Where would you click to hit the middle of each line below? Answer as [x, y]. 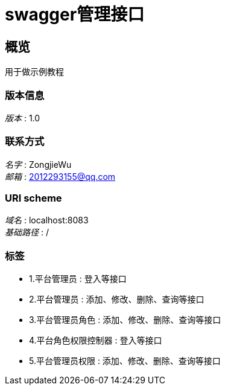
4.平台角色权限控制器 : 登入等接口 [96, 340]
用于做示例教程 [34, 72]
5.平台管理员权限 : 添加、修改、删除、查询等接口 [125, 361]
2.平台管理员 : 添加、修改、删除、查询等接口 [117, 299]
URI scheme [33, 198]
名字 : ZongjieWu [38, 164]
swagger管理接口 [75, 14]
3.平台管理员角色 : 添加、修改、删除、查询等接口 [125, 320]
